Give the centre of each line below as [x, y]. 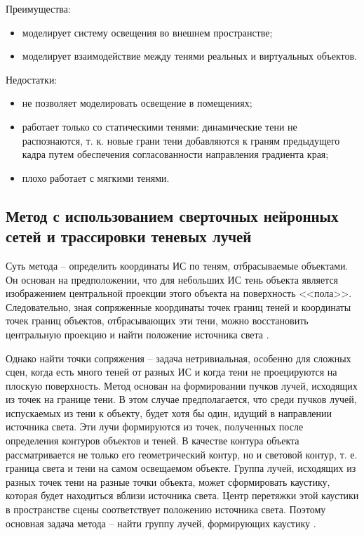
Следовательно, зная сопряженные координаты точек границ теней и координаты [178, 306]
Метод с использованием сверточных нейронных [172, 215]
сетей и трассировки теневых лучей [129, 236]
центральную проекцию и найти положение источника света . [137, 334]
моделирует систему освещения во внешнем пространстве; [147, 32]
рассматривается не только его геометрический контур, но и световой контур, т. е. [182, 454]
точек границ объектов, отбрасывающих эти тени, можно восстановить [157, 321]
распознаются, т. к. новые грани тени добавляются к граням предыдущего [181, 140]
